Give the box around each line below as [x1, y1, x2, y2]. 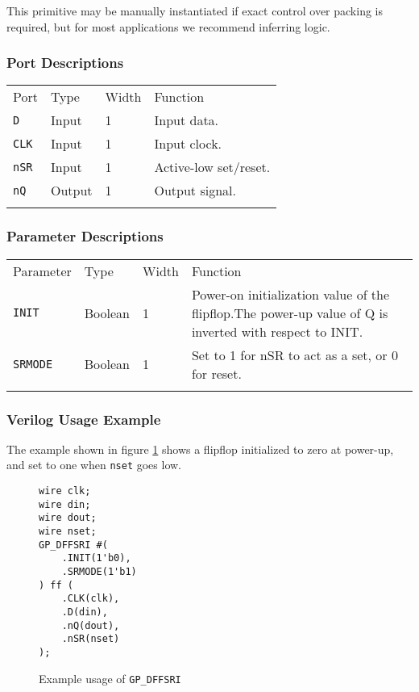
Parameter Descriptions [6, 226, 164, 246]
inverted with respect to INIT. [191, 321, 363, 341]
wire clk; [39, 485, 91, 497]
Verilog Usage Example [6, 409, 161, 429]
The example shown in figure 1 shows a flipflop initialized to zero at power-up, [6, 440, 394, 457]
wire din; [39, 498, 91, 510]
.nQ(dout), [61, 619, 120, 631]
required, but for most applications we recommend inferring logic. [6, 18, 330, 35]
